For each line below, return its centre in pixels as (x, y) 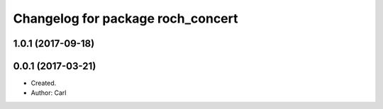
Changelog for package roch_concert (126, 18)
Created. (44, 83)
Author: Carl (49, 93)
